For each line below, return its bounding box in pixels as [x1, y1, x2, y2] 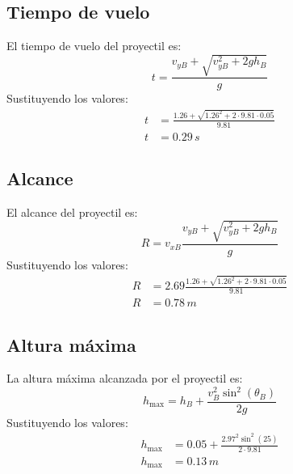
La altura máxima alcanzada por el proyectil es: [6, 370, 243, 387]
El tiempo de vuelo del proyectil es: [6, 37, 182, 54]
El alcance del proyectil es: [6, 203, 138, 220]
